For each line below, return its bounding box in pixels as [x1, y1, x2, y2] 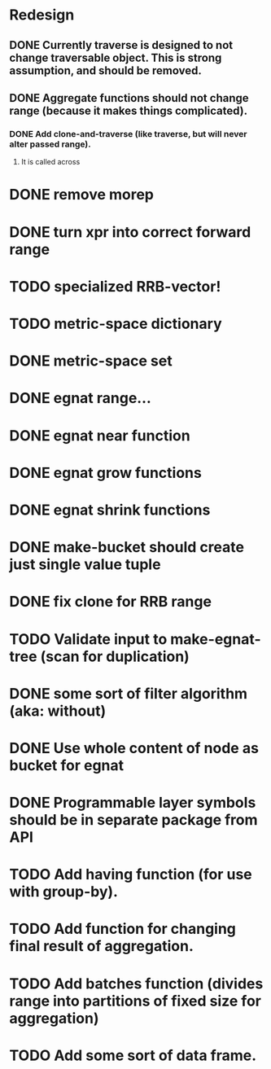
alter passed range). [9, 138, 92, 150]
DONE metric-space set [9, 352, 173, 370]
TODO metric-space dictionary [9, 315, 222, 333]
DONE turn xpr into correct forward [9, 222, 251, 241]
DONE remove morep [9, 186, 154, 204]
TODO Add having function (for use [9, 865, 252, 884]
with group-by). [9, 883, 119, 901]
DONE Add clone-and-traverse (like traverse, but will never [9, 128, 247, 139]
